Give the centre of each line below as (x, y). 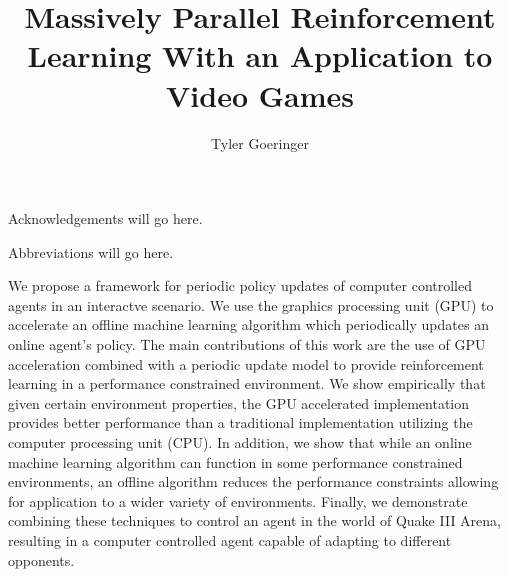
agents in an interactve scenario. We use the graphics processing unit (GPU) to (251, 304)
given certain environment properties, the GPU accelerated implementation (239, 402)
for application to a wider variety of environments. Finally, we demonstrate (238, 500)
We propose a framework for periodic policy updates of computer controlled (240, 285)
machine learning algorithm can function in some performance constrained (235, 461)
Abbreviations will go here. (91, 251)
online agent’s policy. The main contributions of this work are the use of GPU (247, 344)
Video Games (260, 94)
